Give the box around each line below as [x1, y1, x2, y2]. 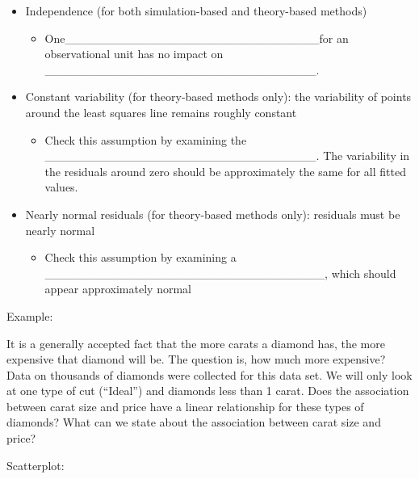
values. [44, 179, 78, 195]
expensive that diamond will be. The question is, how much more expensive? [6, 351, 386, 368]
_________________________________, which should [44, 264, 396, 281]
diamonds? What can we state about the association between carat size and [6, 414, 381, 431]
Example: [6, 307, 53, 324]
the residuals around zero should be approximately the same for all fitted [44, 162, 406, 179]
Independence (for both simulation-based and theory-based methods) [25, 2, 367, 19]
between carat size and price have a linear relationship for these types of [6, 397, 364, 414]
